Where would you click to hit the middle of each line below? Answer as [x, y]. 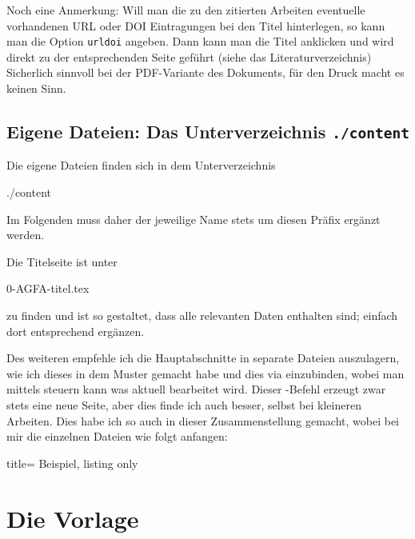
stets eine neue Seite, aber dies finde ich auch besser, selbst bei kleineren [184, 404]
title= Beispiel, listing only [72, 463]
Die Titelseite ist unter [62, 261]
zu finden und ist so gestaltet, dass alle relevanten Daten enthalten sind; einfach [202, 315]
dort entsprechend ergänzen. [76, 331]
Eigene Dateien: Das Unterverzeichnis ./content [208, 132]
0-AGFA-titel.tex [48, 288]
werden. [26, 235]
